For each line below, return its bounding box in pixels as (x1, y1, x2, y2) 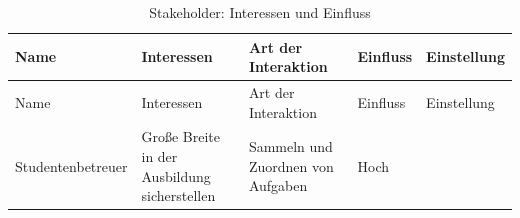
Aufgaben (248, 175, 308, 196)
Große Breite (141, 126, 221, 147)
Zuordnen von (248, 155, 334, 176)
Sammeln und (248, 136, 333, 157)
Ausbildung (141, 165, 211, 186)
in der (141, 146, 178, 167)
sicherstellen (141, 185, 216, 206)
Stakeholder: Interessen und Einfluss (149, 2, 371, 22)
